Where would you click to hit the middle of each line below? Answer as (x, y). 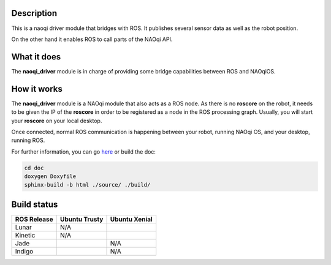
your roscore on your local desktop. (57, 121)
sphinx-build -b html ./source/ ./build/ (87, 185)
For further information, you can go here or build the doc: (84, 151)
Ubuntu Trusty (82, 219)
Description (34, 13)
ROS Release (34, 219)
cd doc (34, 168)
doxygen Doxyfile (50, 177)
